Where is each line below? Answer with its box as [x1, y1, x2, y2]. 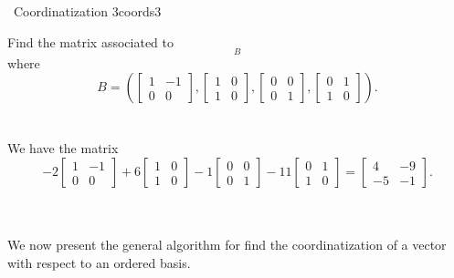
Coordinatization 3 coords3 [13, 2, 162, 20]
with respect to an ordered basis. [7, 252, 191, 272]
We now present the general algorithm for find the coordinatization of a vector [7, 235, 447, 254]
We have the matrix [7, 139, 119, 158]
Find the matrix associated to [7, 32, 174, 51]
